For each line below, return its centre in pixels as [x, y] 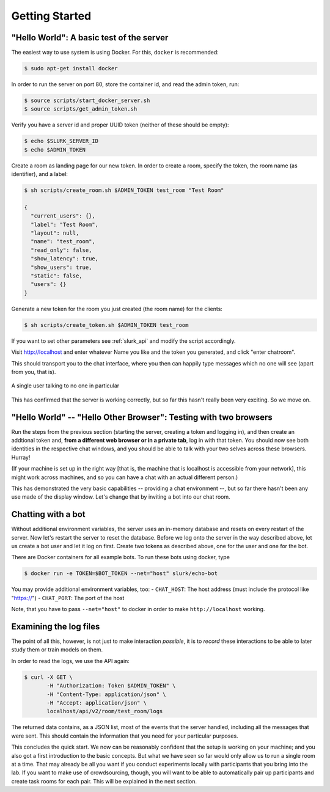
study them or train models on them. [57, 650]
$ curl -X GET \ [49, 677]
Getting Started [51, 16]
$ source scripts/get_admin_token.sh [81, 109]
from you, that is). [34, 372]
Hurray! [21, 457]
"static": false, [57, 276]
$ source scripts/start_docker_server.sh [87, 101]
